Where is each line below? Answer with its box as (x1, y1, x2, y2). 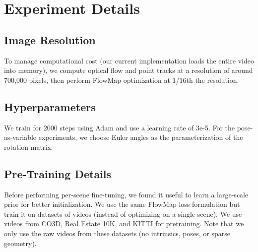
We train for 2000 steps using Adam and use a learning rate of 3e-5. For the (4, 122, 235, 132)
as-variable (4, 132, 37, 142)
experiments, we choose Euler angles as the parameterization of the (38, 132, 243, 142)
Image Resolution (4, 32, 96, 47)
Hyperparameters (4, 99, 96, 114)
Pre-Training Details (4, 166, 112, 181)
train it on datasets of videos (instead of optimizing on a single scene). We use (4, 208, 242, 219)
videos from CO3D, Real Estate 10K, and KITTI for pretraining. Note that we (4, 218, 244, 229)
